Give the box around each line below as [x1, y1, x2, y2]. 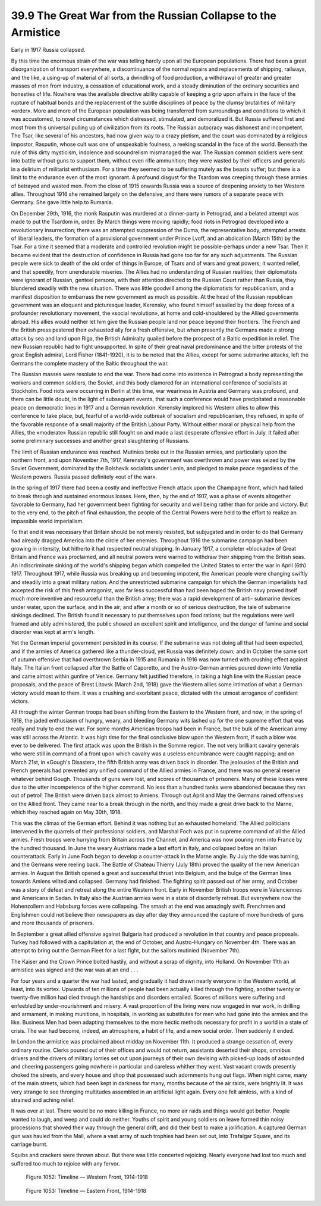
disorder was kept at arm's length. [11, 628, 95, 635]
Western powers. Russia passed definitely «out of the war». [11, 473, 158, 480]
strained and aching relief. [11, 1096, 75, 1104]
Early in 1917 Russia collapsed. [11, 46, 86, 54]
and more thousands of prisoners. [11, 920, 95, 927]
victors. [11, 698, 30, 705]
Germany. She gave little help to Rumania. [11, 199, 114, 206]
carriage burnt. [11, 1141, 48, 1148]
